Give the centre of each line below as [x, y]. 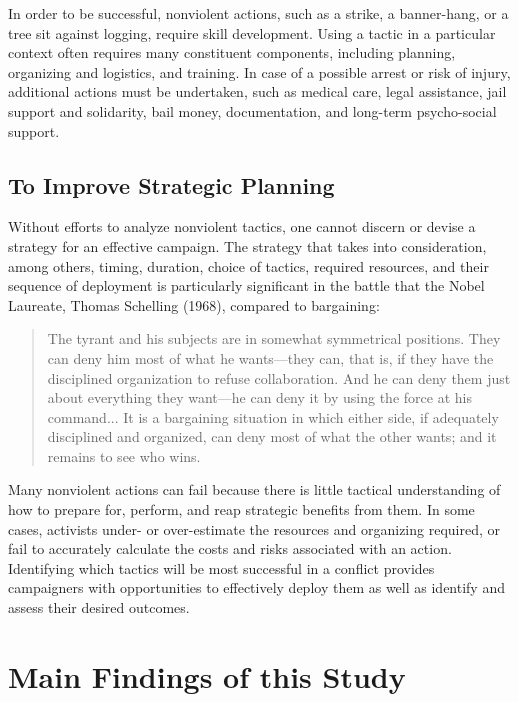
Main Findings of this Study [207, 675]
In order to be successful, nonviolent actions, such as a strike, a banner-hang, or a [258, 13]
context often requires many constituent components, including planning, [232, 52]
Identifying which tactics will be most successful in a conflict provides [221, 567]
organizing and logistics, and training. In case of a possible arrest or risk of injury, [259, 71]
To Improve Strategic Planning [171, 184]
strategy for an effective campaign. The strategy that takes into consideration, [247, 245]
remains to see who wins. [124, 455]
